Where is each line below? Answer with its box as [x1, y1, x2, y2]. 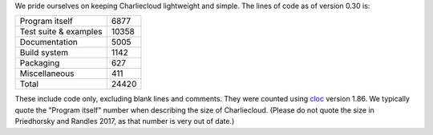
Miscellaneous [19, 68, 75, 79]
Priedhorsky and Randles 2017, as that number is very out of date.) [14, 117, 235, 126]
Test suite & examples [19, 26, 103, 38]
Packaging [19, 58, 60, 69]
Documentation [19, 37, 78, 48]
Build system [19, 47, 69, 58]
